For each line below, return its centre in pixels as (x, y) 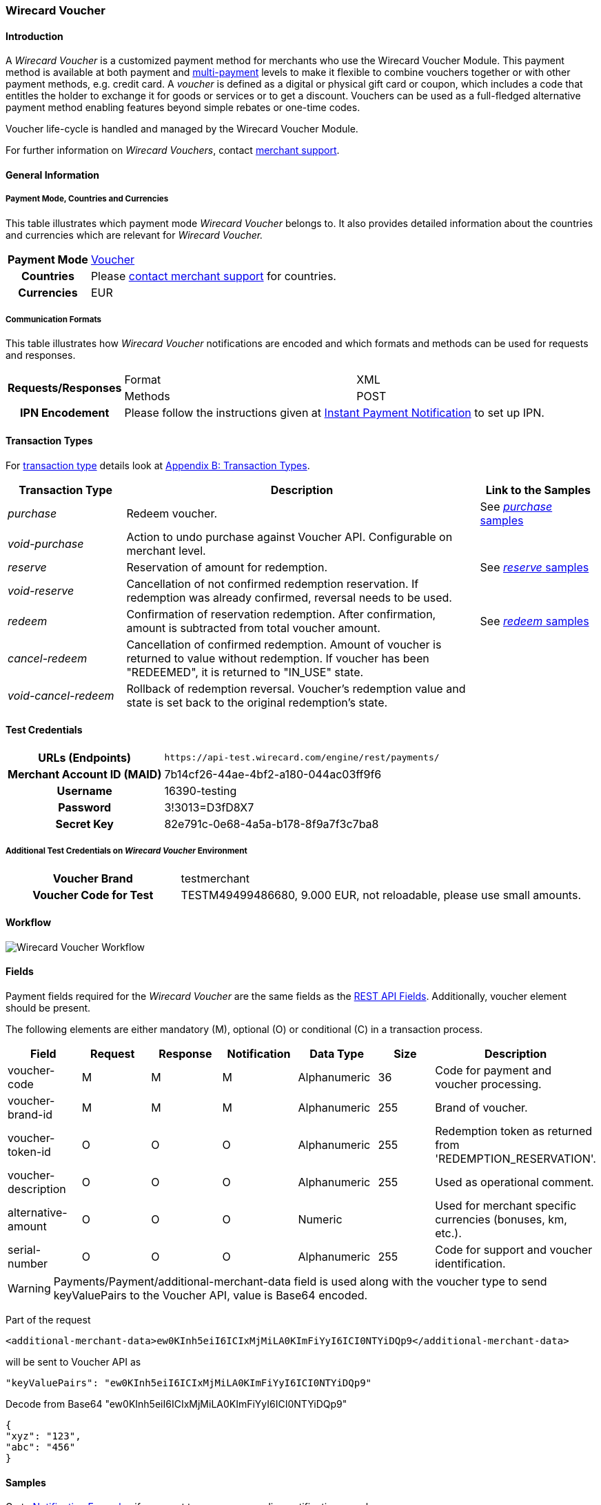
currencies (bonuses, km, (501, 1220)
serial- (24, 1250)
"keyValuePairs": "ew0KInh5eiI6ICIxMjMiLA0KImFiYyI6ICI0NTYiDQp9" (189, 1383)
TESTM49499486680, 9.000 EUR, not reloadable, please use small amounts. (381, 895)
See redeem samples (534, 621)
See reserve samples (534, 567)
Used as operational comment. (515, 1182)
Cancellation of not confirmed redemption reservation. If (273, 583)
